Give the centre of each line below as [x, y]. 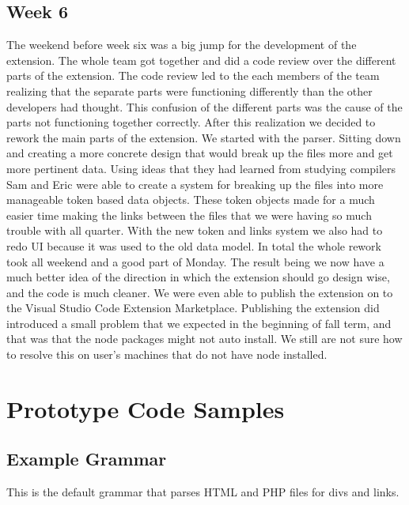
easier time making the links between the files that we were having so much [189, 215]
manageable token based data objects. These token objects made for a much [191, 200]
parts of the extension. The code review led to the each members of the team [193, 75]
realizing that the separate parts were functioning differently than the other [189, 90]
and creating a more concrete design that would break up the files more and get [200, 153]
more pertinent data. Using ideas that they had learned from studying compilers [201, 168]
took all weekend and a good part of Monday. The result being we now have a [195, 261]
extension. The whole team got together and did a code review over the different [201, 60]
